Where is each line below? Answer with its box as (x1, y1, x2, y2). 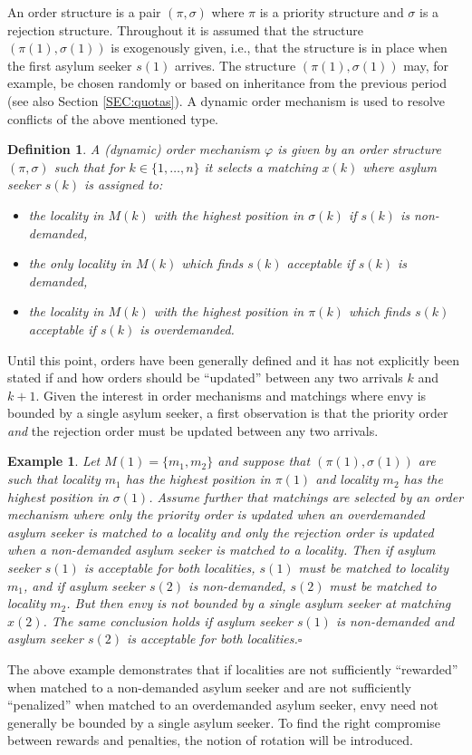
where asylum (362, 157, 438, 176)
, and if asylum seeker (23, 576, 146, 595)
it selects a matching (204, 157, 318, 176)
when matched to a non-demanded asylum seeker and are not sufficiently (7, 677, 411, 696)
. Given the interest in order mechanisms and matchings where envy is (35, 385, 427, 404)
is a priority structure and (259, 3, 404, 21)
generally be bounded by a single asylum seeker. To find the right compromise (7, 712, 441, 731)
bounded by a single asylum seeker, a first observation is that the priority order (7, 403, 448, 422)
